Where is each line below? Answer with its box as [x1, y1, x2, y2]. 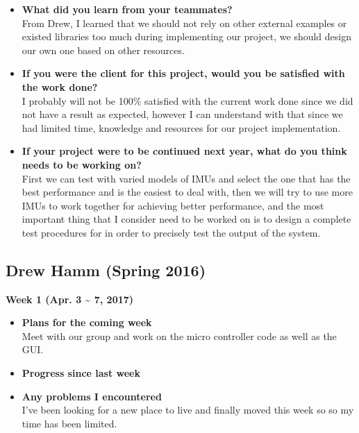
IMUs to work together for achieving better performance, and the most [22, 198, 324, 212]
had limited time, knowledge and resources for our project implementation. [22, 120, 341, 135]
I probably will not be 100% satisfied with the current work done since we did [22, 93, 353, 108]
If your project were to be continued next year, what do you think [22, 144, 347, 158]
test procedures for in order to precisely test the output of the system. [22, 225, 321, 239]
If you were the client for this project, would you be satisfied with [22, 66, 345, 80]
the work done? [22, 79, 98, 94]
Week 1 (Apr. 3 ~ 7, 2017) [6, 291, 134, 306]
